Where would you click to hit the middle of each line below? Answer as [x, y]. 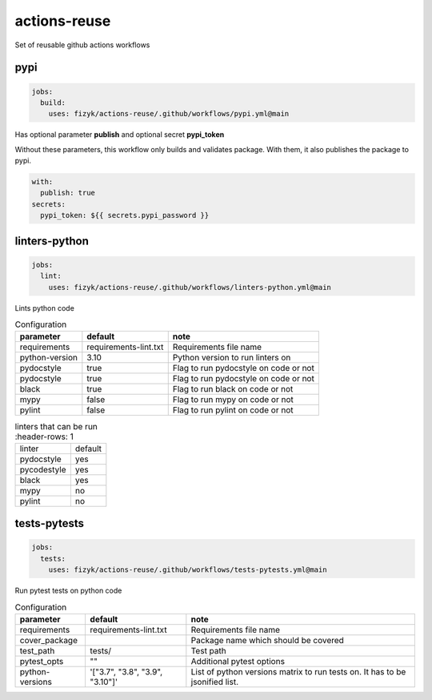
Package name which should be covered [267, 640]
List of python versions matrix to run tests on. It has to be [298, 671]
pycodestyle [43, 469]
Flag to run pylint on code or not [233, 410]
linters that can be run [56, 426]
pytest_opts [42, 661]
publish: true [68, 193]
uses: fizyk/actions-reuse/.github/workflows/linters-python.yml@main [190, 287]
